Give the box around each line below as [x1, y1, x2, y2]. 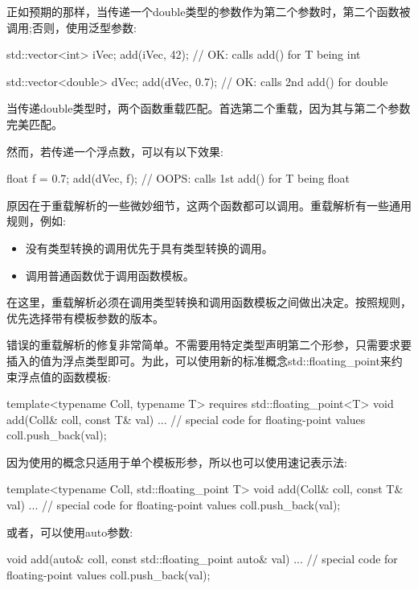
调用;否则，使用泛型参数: [6, 19, 137, 35]
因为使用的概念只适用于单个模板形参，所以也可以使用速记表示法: [6, 453, 347, 470]
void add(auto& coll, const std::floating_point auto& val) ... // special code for [6, 550, 398, 567]
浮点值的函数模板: [17, 368, 111, 385]
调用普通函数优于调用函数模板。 [25, 266, 195, 283]
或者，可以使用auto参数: [6, 523, 133, 540]
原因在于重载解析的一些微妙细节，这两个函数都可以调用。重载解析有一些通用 [6, 196, 412, 213]
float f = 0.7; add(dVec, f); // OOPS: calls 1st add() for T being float [6, 170, 350, 187]
